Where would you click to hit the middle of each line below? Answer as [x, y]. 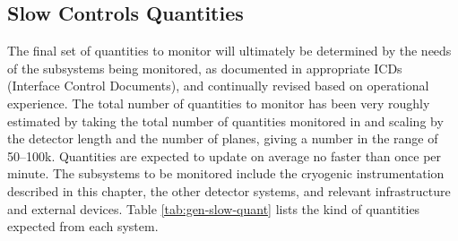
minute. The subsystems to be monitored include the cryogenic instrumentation [226, 173]
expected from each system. [83, 226]
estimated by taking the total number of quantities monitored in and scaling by [225, 120]
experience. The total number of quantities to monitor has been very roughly [219, 103]
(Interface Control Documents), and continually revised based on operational [218, 86]
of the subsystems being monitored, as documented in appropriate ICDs [205, 68]
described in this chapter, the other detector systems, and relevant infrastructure [229, 190]
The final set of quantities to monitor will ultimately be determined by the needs [229, 51]
